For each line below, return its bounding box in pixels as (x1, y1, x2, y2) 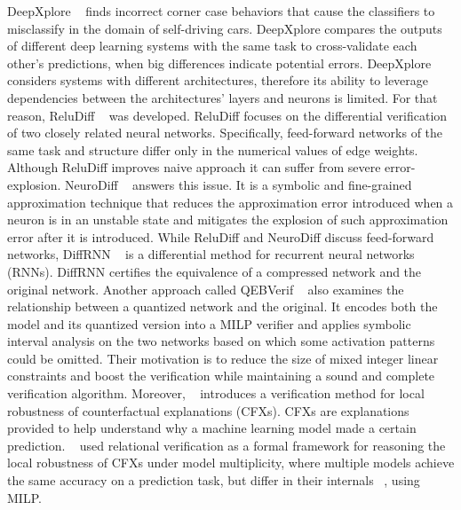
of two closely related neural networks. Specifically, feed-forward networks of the (7, 123, 443, 142)
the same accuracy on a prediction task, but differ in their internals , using (7, 471, 420, 490)
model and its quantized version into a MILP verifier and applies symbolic (7, 314, 411, 333)
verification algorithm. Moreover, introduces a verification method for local (7, 384, 425, 403)
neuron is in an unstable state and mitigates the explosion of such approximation (7, 210, 449, 229)
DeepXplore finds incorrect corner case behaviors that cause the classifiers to (7, 2, 435, 20)
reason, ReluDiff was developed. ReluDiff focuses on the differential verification (7, 106, 448, 124)
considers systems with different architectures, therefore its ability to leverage (7, 71, 429, 90)
